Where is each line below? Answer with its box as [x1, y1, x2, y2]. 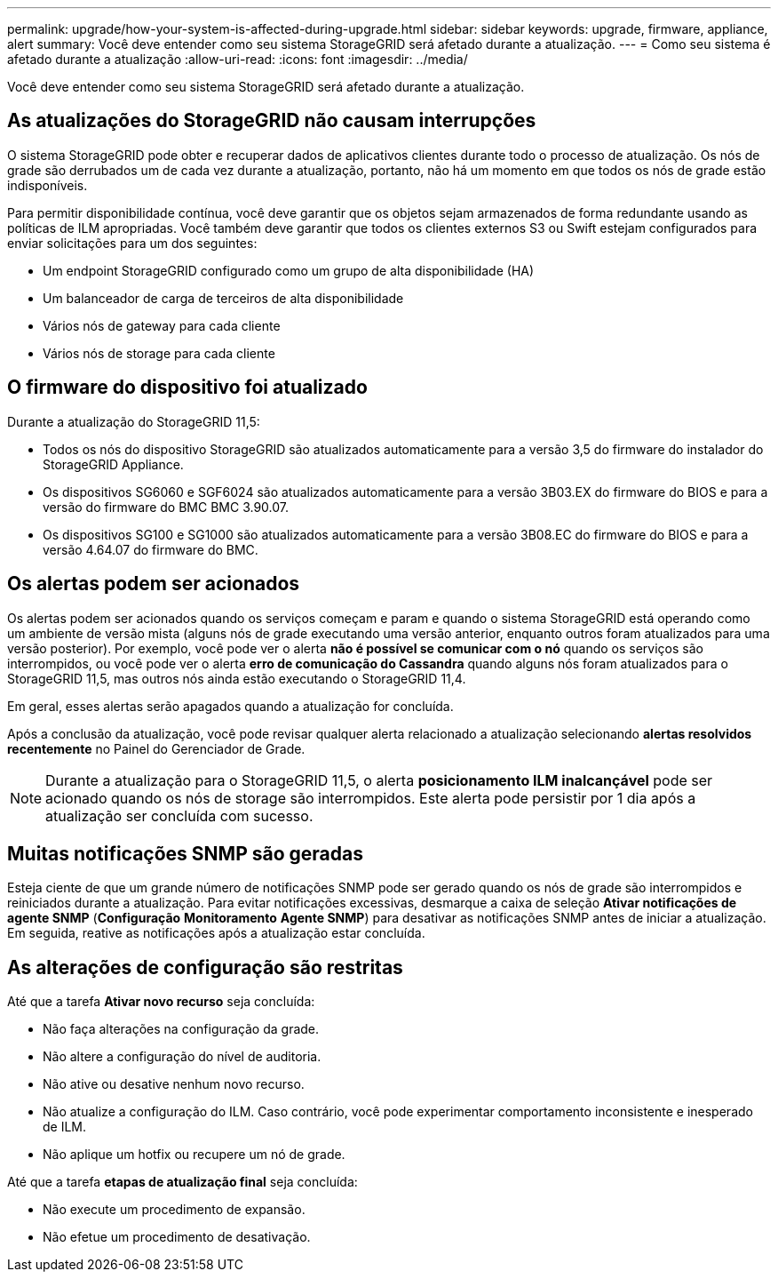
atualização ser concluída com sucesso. [45, 806, 314, 825]
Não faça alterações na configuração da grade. [43, 1021, 320, 1037]
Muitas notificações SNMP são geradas [7, 842, 363, 865]
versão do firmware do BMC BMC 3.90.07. [43, 499, 290, 515]
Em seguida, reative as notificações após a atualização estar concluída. [7, 925, 425, 941]
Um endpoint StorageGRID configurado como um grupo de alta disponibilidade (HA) [43, 262, 535, 278]
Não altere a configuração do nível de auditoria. [43, 1049, 322, 1065]
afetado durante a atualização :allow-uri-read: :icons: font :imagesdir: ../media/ [7, 52, 468, 67]
